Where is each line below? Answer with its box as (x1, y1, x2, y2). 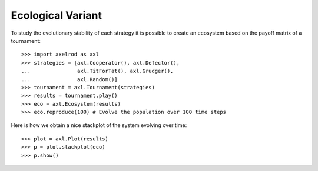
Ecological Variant (11, 9, 102, 22)
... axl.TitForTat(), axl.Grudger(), (21, 68, 174, 75)
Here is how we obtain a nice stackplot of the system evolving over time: (11, 122, 187, 129)
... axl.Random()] (21, 76, 118, 82)
